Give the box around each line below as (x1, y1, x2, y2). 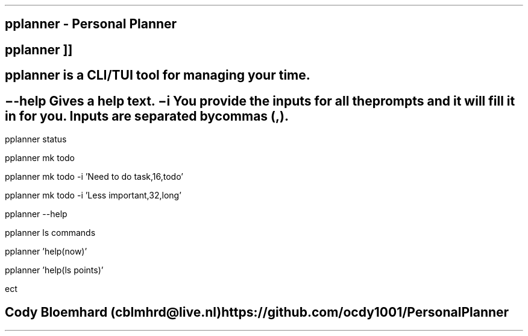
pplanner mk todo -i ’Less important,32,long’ (5, 190, 181, 201)
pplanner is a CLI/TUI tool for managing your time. (5, 68, 310, 83)
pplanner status (5, 134, 67, 145)
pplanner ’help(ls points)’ (5, 265, 104, 276)
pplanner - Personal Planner (5, 16, 177, 32)
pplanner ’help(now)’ (5, 246, 87, 257)
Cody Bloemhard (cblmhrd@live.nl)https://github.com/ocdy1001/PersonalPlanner (5, 304, 509, 320)
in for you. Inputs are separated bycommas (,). (5, 108, 289, 124)
